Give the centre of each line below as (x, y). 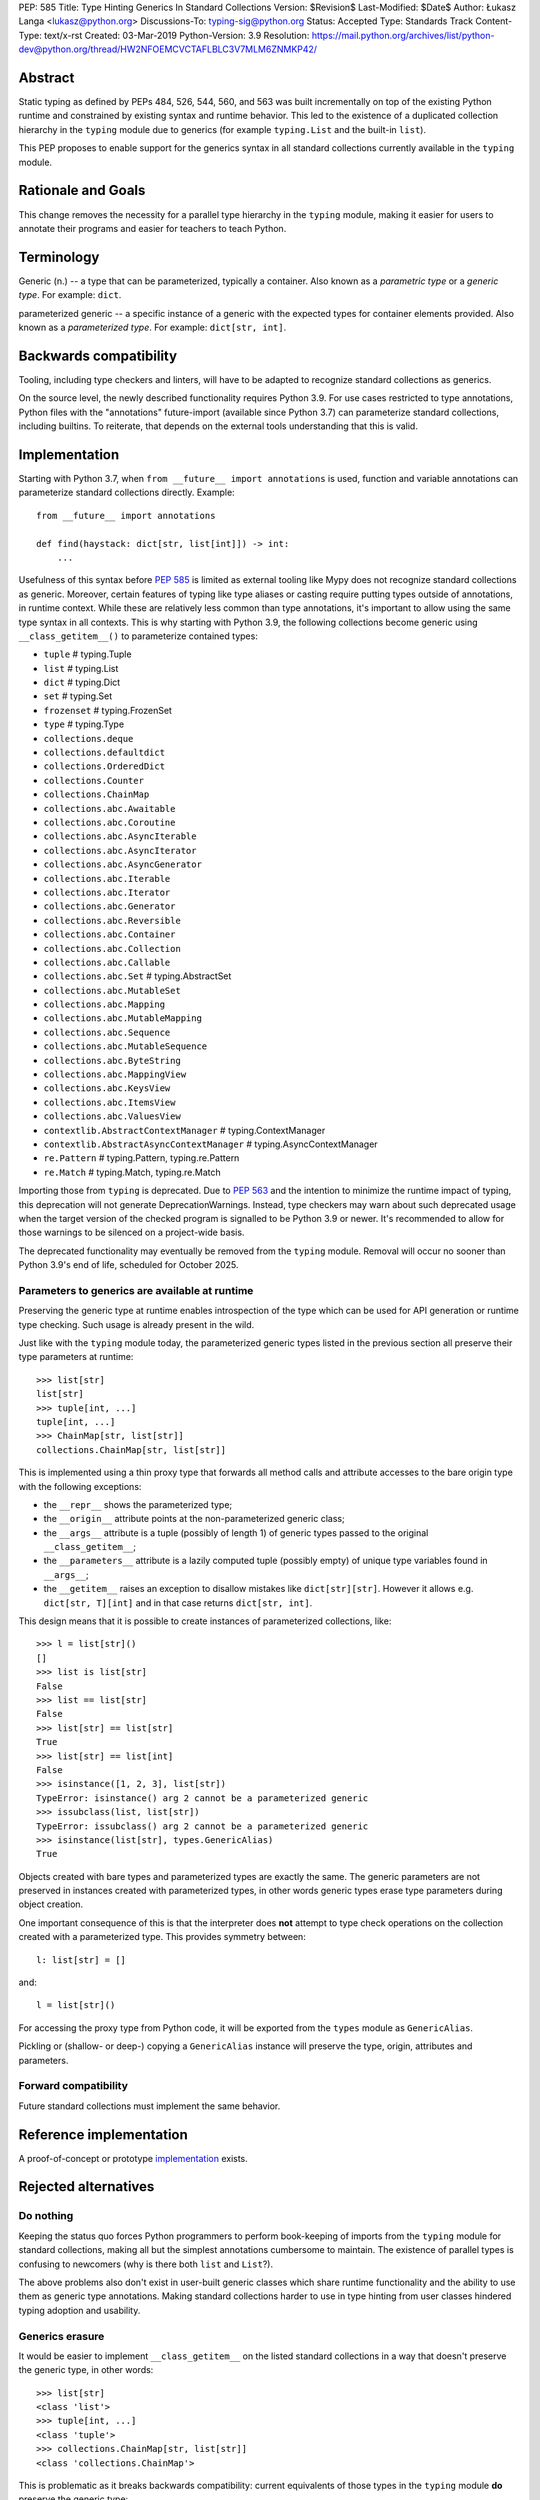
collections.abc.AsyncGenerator (122, 864)
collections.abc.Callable (107, 962)
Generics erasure (61, 2336)
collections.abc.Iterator (107, 892)
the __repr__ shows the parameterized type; (138, 1504)
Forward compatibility (73, 2086)
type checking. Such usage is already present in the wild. (136, 1324)
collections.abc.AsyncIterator (120, 850)
